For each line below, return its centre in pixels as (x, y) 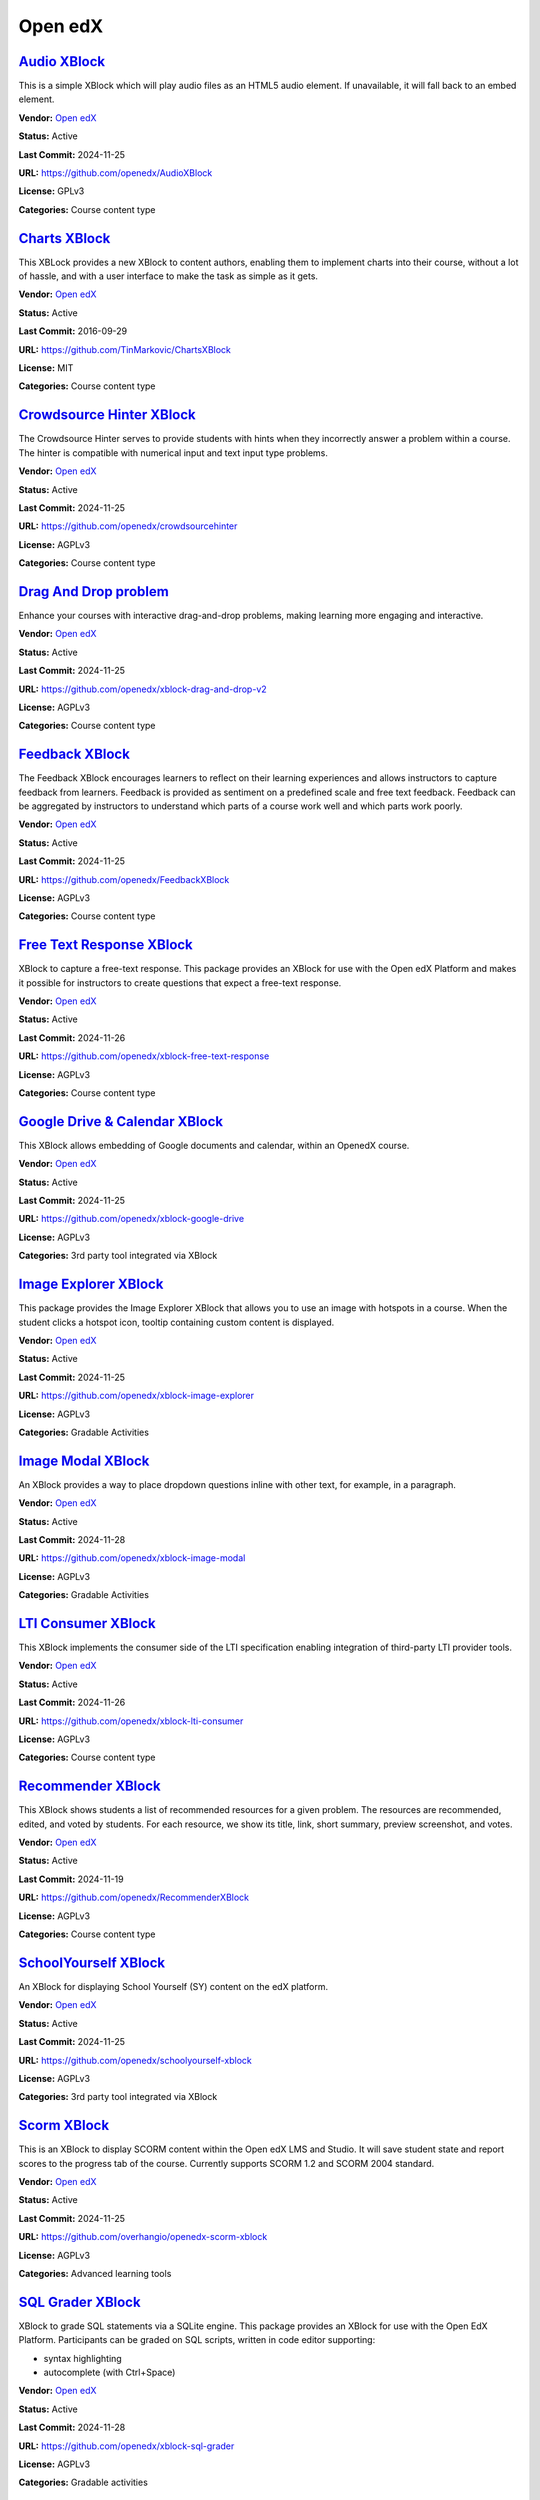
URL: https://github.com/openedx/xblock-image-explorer (136, 1396)
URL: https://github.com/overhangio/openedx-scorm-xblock (143, 2237)
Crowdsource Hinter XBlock (107, 415)
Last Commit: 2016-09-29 (73, 331)
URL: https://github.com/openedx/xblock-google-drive (131, 1219)
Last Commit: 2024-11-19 (71, 1879)
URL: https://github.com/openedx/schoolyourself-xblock (135, 2060)
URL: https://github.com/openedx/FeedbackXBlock (124, 879)
